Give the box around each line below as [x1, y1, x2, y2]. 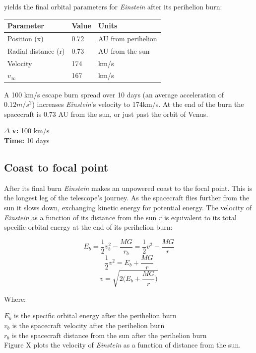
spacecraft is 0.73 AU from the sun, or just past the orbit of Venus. [4, 108, 208, 119]
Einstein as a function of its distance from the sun [4, 212, 157, 222]
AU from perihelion [98, 33, 157, 43]
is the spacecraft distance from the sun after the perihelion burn [11, 330, 207, 340]
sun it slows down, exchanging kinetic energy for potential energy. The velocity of [4, 202, 252, 212]
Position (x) [7, 33, 44, 43]
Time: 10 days [4, 135, 50, 145]
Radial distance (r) [7, 45, 65, 56]
